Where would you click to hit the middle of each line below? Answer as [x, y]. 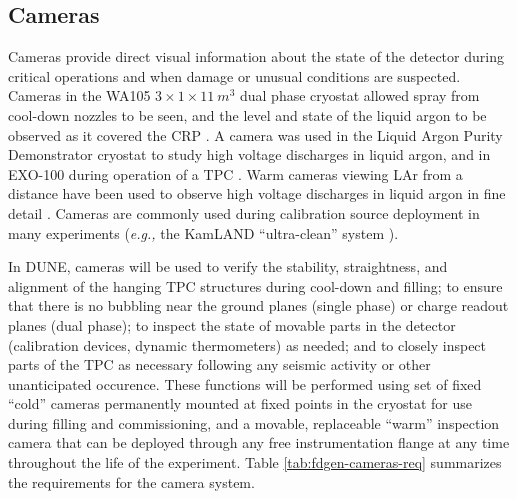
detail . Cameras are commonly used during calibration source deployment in [244, 212]
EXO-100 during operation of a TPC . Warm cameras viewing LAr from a [235, 173]
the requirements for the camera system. [131, 481]
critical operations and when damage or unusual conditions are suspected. [234, 75]
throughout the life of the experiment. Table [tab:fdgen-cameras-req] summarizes [255, 462]
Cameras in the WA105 [79, 95]
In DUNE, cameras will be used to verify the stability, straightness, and [228, 266]
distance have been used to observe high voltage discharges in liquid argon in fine [257, 193]
